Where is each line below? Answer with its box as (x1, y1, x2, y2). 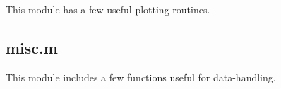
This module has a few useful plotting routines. (6, 2, 210, 16)
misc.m (6, 36, 58, 58)
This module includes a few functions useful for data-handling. (6, 69, 276, 84)
